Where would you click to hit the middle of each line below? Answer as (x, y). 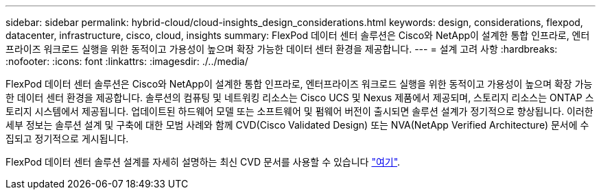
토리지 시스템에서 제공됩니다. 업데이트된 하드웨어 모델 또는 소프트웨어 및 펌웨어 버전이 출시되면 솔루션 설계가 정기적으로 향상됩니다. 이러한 (299, 111)
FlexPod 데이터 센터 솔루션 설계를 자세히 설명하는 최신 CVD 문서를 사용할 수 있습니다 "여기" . (203, 162)
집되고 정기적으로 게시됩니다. (67, 139)
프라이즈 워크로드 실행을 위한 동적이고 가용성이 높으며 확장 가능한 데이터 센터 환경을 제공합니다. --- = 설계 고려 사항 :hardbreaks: (282, 49)
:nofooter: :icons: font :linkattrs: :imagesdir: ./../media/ (127, 61)
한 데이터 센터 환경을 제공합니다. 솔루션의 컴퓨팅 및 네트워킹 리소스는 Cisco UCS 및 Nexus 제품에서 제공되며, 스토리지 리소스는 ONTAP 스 (300, 97)
